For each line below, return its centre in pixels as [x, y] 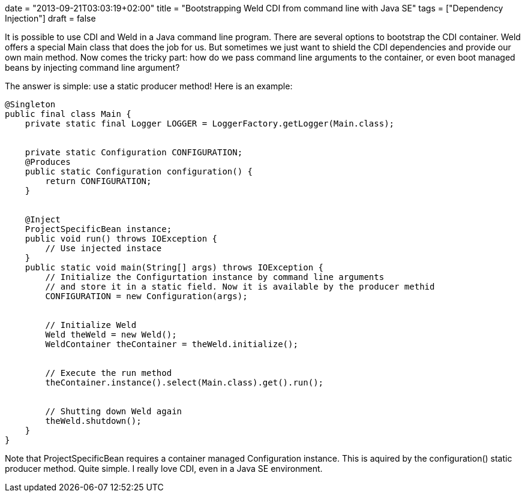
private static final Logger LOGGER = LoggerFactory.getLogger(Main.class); [210, 124]
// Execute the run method [109, 373]
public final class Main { [68, 114]
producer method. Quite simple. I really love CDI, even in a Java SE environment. [164, 469]
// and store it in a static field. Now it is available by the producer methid [240, 287]
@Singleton [30, 104]
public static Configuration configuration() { [139, 171]
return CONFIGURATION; [98, 181]
